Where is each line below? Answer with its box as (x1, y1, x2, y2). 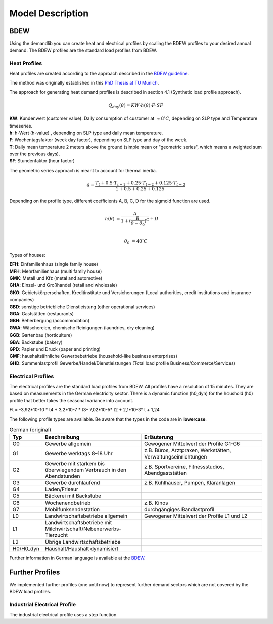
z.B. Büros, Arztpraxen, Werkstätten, (144, 447, 231, 454)
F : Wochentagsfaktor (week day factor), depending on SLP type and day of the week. (9, 137, 188, 143)
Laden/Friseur (44, 486, 78, 493)
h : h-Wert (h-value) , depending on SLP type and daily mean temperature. (9, 130, 163, 136)
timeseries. (9, 122, 33, 129)
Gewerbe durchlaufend (44, 479, 100, 486)
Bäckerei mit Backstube (44, 492, 101, 500)
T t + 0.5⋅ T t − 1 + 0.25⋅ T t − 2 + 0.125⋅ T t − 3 (95, 180, 186, 187)
